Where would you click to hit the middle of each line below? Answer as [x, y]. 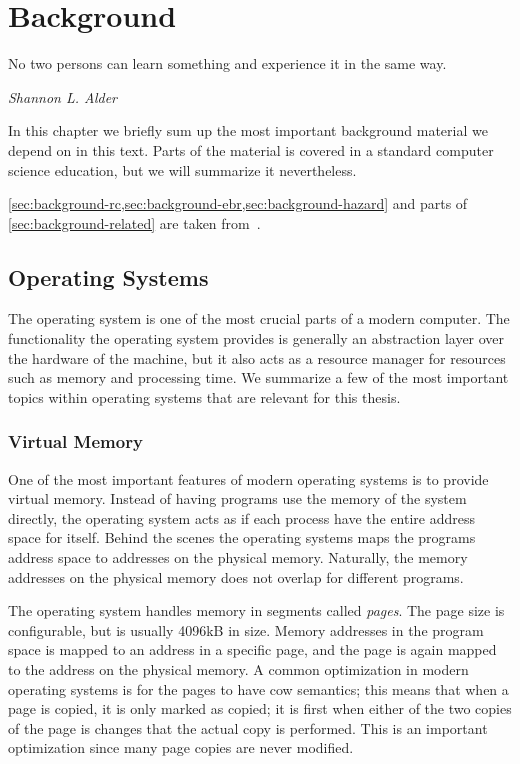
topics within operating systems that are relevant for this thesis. [204, 396]
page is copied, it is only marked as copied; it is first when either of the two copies [260, 708]
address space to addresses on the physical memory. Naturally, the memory [238, 557]
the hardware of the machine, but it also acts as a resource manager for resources [257, 357]
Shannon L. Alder [62, 96]
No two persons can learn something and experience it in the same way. [227, 63]
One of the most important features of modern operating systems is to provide [248, 478]
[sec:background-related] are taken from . [134, 222]
